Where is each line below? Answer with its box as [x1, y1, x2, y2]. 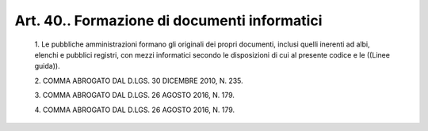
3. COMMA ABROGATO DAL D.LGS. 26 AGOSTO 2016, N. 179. [34, 91, 235, 100]
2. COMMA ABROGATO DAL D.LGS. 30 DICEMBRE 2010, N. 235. [34, 76, 243, 85]
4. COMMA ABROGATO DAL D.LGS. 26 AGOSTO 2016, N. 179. [34, 105, 235, 114]
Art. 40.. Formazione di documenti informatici [14, 12, 323, 29]
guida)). [34, 62, 60, 71]
